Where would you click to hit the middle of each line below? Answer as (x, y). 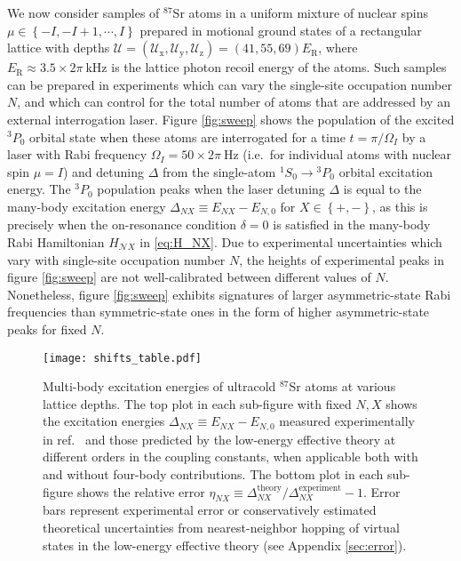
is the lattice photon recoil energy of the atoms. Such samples (279, 67)
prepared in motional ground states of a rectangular (281, 30)
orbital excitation (386, 171)
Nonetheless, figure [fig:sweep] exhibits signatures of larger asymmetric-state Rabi (229, 294)
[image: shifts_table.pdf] (122, 358)
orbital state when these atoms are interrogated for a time (187, 136)
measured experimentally (347, 421)
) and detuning (103, 171)
